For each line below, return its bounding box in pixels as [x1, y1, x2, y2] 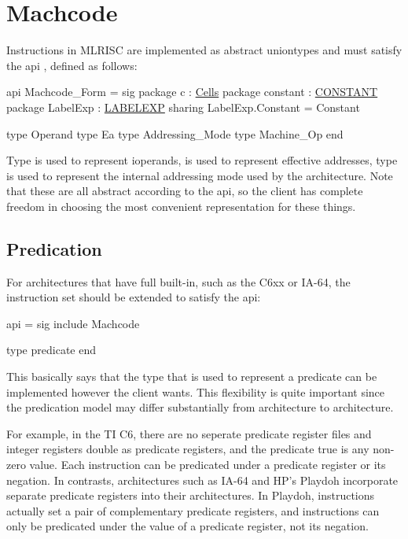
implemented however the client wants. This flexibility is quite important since [6, 383, 385, 400]
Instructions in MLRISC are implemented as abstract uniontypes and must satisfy [6, 42, 402, 58]
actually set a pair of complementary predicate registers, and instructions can [6, 502, 380, 519]
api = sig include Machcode [6, 315, 140, 331]
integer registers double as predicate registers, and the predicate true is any [6, 441, 369, 457]
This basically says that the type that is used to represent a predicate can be [6, 368, 377, 385]
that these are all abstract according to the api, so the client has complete [6, 183, 363, 199]
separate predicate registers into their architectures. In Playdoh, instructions [6, 487, 375, 504]
